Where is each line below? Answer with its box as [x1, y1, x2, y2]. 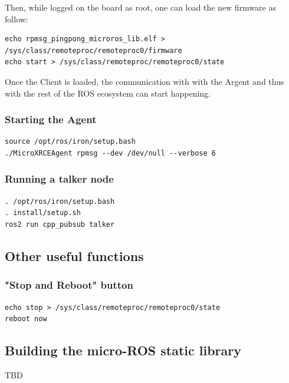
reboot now [5, 315, 47, 323]
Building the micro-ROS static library [5, 341, 241, 359]
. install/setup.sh [5, 209, 81, 217]
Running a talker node [5, 171, 114, 186]
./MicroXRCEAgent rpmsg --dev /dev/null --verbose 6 [5, 148, 216, 157]
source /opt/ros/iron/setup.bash [5, 137, 136, 146]
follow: [5, 12, 28, 25]
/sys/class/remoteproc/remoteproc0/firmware [5, 46, 182, 55]
